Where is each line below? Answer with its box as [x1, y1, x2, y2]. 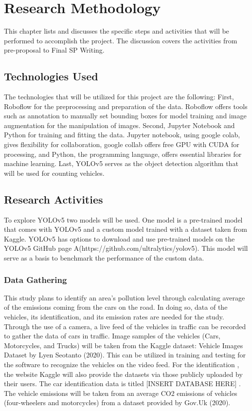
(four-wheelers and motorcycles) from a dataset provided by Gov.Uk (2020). [4, 397, 231, 408]
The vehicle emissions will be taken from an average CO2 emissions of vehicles [4, 388, 237, 398]
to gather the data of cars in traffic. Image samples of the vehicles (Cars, [4, 331, 220, 341]
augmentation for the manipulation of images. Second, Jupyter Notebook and [4, 120, 235, 130]
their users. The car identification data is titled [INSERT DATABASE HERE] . [4, 378, 241, 389]
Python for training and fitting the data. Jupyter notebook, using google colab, [4, 130, 240, 140]
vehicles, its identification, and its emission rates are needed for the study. [4, 312, 224, 322]
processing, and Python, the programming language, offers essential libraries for [4, 149, 242, 159]
